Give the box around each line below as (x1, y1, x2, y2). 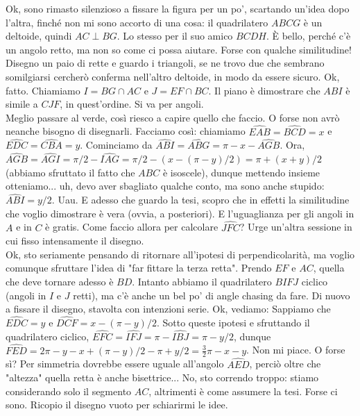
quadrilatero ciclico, (6, 328, 89, 343)
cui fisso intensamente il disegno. (6, 233, 144, 248)
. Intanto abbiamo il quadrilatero (132, 274, 272, 288)
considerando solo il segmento (6, 383, 132, 398)
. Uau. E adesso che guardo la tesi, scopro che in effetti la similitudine (51, 192, 350, 207)
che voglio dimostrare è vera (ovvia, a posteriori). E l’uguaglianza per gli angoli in (6, 206, 354, 220)
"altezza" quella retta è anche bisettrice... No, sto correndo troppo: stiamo (6, 370, 319, 385)
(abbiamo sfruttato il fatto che (6, 165, 135, 179)
